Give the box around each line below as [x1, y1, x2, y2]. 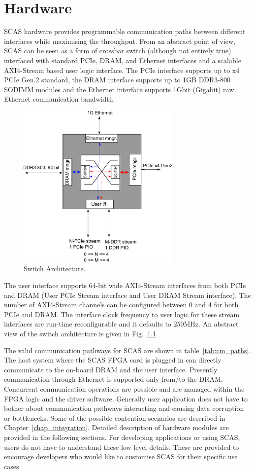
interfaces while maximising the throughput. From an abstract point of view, [4, 36, 236, 46]
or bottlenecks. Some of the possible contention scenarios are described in [4, 412, 225, 423]
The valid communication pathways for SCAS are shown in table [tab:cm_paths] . [4, 345, 251, 355]
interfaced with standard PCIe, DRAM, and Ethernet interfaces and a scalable [4, 55, 241, 65]
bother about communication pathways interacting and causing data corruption [4, 403, 244, 413]
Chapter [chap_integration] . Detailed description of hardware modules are [4, 422, 229, 433]
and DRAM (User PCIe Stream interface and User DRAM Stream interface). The [4, 290, 251, 300]
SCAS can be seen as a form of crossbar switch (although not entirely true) [4, 45, 231, 56]
